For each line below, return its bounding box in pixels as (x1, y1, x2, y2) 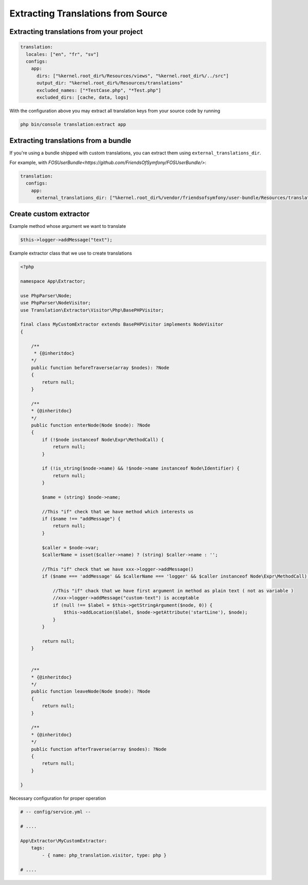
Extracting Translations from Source (9, 8, 168, 19)
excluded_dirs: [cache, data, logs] (36, 94, 129, 100)
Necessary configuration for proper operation (9, 795, 106, 802)
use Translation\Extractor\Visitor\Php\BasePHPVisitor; (20, 307, 164, 313)
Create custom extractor (9, 210, 90, 219)
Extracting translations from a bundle (9, 136, 131, 145)
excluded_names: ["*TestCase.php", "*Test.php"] (36, 87, 161, 93)
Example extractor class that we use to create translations (9, 250, 132, 257)
